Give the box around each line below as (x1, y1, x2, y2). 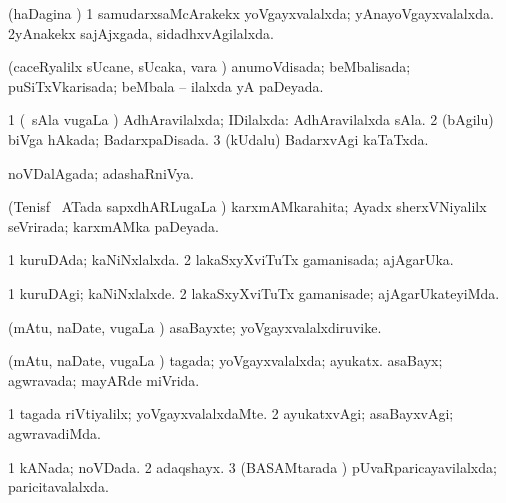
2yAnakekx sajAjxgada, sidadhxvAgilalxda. (8, 22, 274, 43)
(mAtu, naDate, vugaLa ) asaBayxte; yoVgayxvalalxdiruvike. (8, 316, 382, 337)
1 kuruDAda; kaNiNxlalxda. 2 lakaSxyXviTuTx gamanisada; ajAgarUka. (8, 249, 454, 270)
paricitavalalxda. (8, 476, 109, 497)
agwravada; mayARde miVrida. (8, 369, 200, 390)
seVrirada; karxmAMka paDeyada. (8, 215, 219, 236)
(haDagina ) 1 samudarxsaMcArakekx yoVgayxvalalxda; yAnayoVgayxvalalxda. (8, 3, 494, 23)
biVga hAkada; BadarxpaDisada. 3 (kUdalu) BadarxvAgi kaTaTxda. (8, 128, 429, 149)
